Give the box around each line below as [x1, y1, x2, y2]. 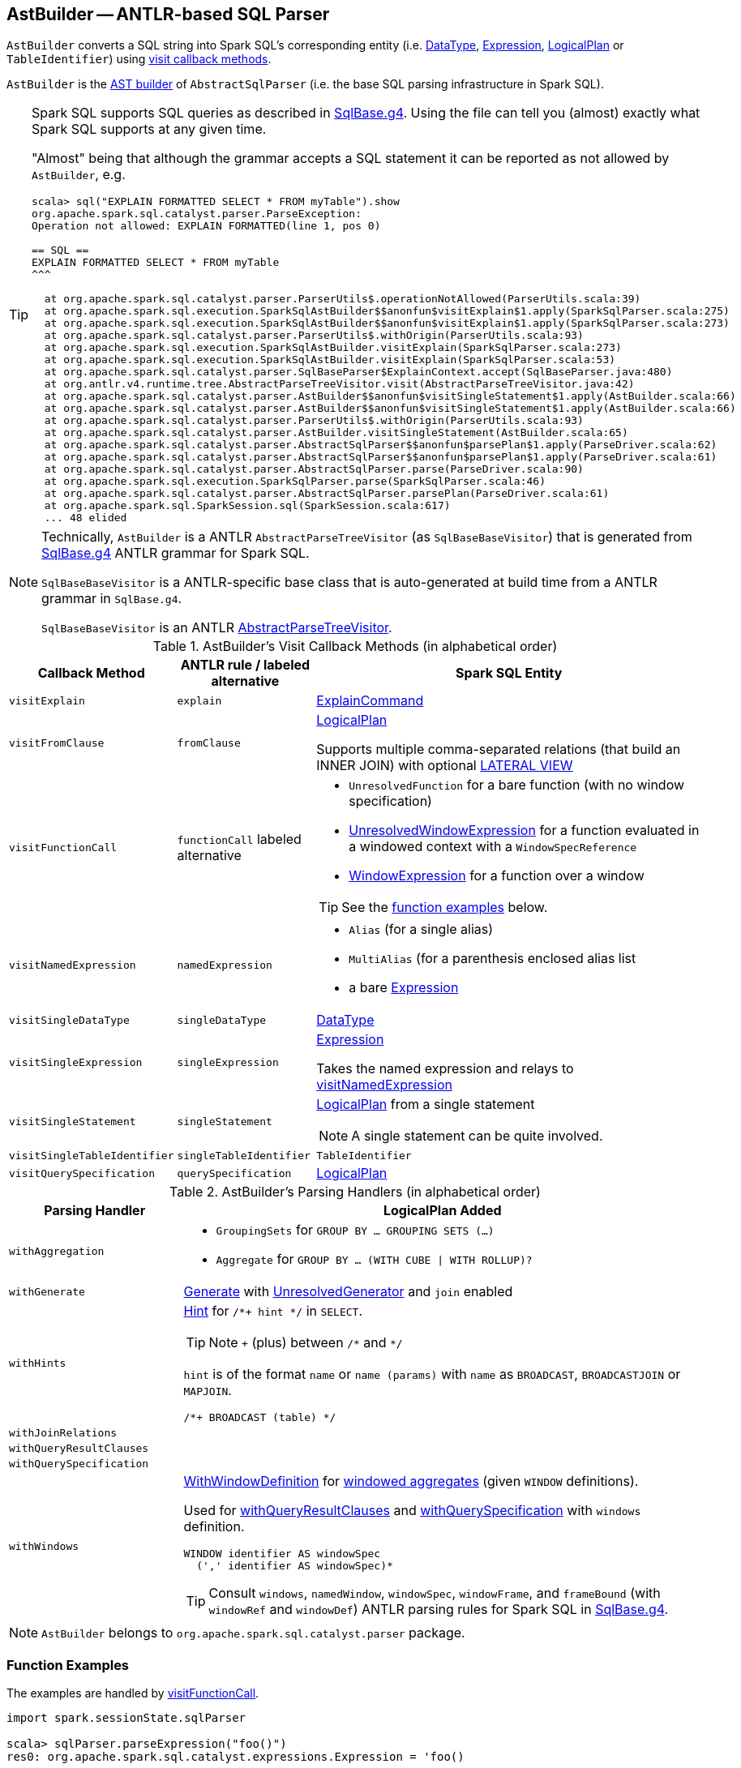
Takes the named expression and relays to [316, 1060, 574, 1077]
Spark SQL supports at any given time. [32, 121, 267, 138]
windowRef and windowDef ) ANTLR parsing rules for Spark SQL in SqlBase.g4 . [208, 1601, 669, 1618]
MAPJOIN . [183, 1382, 232, 1399]
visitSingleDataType [9, 1013, 130, 1026]
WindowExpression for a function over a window [349, 867, 645, 884]
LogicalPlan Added [383, 1202, 502, 1219]
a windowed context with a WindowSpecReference [349, 838, 637, 855]
